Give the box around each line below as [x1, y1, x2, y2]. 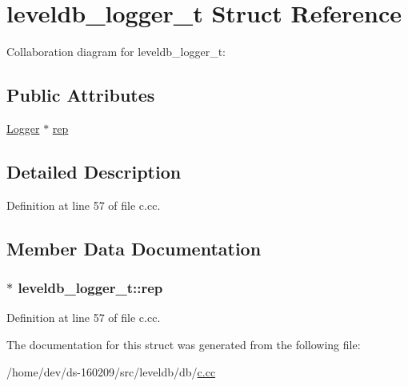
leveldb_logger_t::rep [18, 278, 163, 298]
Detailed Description [6, 159, 182, 183]
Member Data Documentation [6, 235, 262, 260]
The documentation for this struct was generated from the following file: [6, 336, 361, 352]
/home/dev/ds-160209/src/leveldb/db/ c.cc [6, 363, 216, 380]
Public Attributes [6, 82, 155, 107]
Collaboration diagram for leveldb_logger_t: [6, 43, 226, 60]
